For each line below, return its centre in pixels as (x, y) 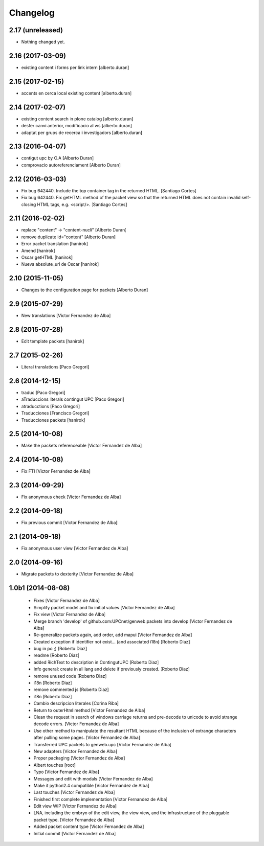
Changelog (32, 13)
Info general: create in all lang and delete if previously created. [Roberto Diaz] (112, 669)
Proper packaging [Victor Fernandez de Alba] (79, 758)
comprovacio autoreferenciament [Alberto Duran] (71, 165)
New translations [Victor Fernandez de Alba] (66, 316)
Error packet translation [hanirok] (55, 244)
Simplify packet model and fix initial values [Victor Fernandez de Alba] (104, 607)
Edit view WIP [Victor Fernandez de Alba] (75, 806)
